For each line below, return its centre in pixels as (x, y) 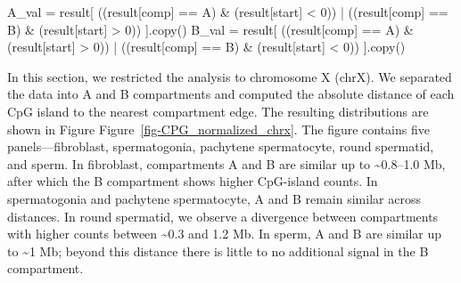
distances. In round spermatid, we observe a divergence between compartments (223, 216)
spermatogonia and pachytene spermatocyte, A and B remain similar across (214, 198)
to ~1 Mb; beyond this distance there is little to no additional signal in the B (218, 251)
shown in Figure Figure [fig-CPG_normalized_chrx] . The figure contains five (218, 129)
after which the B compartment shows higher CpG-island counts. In (193, 181)
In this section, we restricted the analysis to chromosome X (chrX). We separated (230, 76)
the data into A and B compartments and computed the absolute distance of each (231, 94)
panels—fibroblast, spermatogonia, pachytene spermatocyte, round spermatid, (221, 146)
